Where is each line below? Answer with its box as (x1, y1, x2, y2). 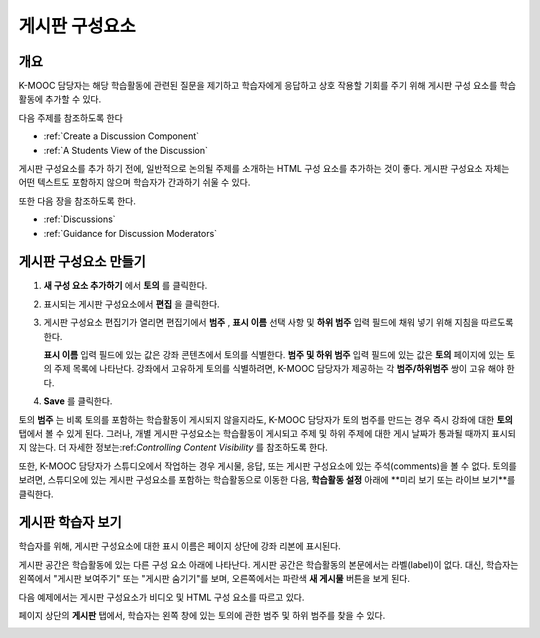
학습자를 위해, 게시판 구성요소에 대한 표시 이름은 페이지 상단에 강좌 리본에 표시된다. (18, 540, 342, 552)
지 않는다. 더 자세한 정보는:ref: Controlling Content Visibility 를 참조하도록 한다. (18, 441, 329, 454)
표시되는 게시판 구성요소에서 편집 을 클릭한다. (43, 298, 220, 310)
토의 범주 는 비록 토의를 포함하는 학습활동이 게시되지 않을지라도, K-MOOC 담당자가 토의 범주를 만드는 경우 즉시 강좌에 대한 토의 (18, 413, 514, 425)
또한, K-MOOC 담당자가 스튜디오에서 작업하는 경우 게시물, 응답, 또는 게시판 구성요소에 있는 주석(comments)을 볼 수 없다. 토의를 (18, 460, 517, 472)
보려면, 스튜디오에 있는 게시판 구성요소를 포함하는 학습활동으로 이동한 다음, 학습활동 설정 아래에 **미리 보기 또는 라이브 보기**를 (18, 474, 516, 486)
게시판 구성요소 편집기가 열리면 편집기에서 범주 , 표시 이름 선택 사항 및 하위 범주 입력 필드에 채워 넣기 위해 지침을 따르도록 (43, 316, 514, 329)
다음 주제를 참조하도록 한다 (18, 111, 124, 124)
